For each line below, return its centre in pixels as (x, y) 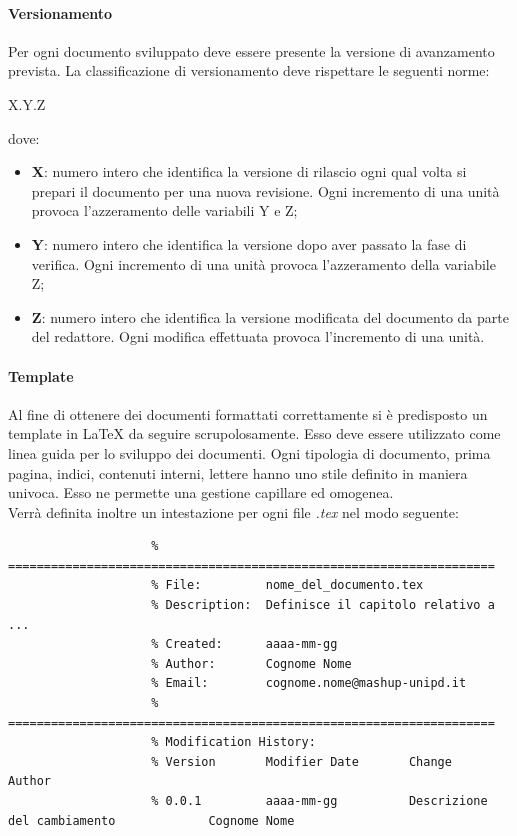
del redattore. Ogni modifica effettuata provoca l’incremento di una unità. (258, 336)
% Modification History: (233, 742)
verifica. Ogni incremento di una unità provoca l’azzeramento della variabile (263, 263)
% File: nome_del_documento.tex (287, 585)
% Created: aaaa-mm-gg (244, 644)
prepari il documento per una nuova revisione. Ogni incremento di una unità (265, 190)
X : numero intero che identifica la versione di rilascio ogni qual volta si (249, 171)
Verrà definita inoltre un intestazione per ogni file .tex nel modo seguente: (233, 511)
